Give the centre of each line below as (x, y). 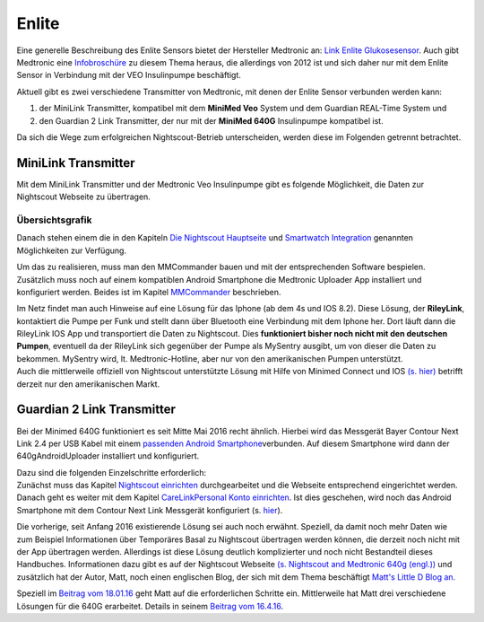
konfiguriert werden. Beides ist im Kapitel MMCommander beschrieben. (149, 292)
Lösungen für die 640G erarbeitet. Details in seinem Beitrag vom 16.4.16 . (150, 606)
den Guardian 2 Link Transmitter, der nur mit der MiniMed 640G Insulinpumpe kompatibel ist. (212, 120)
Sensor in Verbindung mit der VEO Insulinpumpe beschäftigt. (129, 75)
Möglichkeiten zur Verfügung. (72, 250)
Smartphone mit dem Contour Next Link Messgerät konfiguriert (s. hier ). (150, 510)
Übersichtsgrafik (54, 220)
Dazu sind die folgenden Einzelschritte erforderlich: (111, 472)
